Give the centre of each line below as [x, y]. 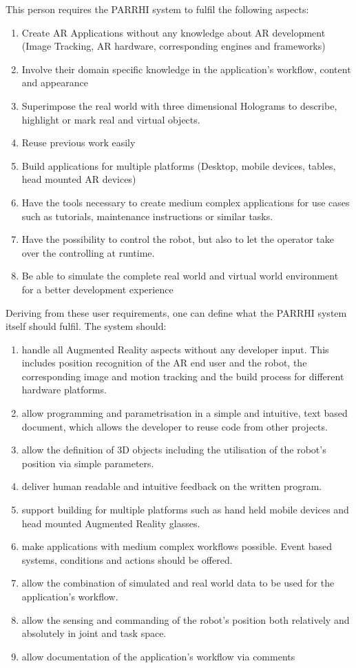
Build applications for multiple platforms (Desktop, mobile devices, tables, [179, 165]
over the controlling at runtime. [88, 252]
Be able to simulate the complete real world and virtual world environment [180, 276]
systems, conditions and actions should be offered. [127, 559]
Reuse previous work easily [78, 143]
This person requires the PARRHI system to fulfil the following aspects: [157, 9]
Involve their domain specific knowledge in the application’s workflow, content [186, 69]
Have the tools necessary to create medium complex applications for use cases [186, 202]
